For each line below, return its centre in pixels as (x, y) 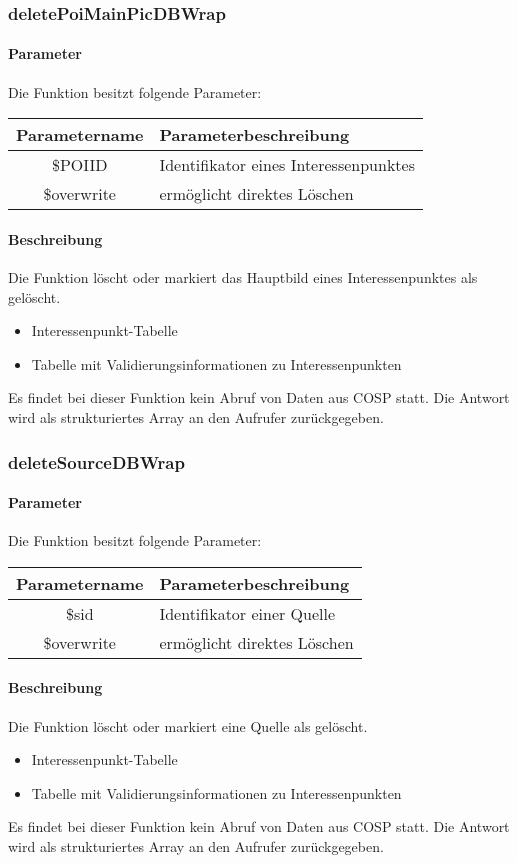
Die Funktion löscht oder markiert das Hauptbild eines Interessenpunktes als (243, 277)
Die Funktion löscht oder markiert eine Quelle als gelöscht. (188, 725)
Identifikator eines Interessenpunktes (287, 165)
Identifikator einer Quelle (247, 613)
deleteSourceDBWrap (96, 461)
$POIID (79, 165)
